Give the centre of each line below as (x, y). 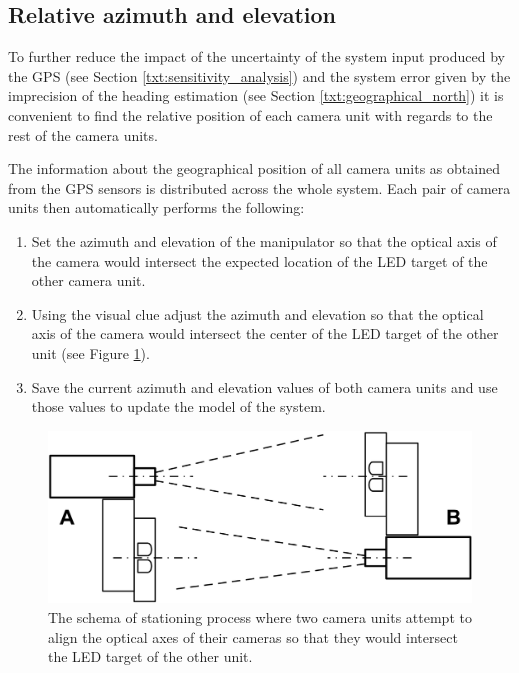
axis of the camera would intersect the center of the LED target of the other (265, 333)
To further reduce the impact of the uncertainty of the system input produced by (256, 56)
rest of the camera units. (83, 134)
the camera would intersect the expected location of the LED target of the (259, 260)
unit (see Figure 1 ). (90, 352)
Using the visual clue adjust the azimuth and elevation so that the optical (257, 313)
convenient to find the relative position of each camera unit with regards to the (250, 114)
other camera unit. (88, 280)
